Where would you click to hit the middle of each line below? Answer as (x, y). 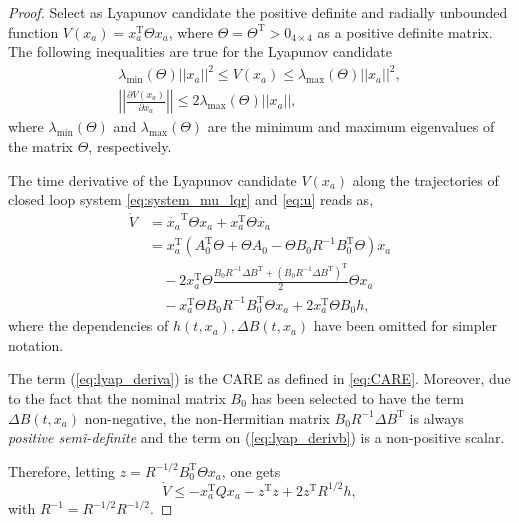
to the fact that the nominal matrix (117, 397)
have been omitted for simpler (405, 325)
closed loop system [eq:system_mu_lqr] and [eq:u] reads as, (191, 199)
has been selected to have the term (357, 397)
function (33, 31)
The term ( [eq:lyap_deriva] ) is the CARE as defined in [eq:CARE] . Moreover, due (259, 378)
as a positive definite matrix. (405, 31)
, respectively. (130, 145)
